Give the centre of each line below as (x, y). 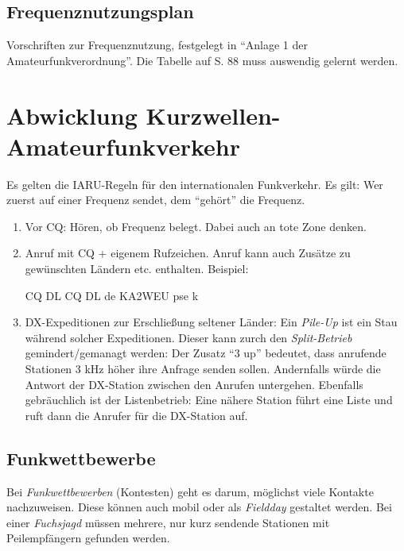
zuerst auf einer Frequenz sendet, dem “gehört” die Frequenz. (156, 200)
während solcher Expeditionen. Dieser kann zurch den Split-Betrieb (188, 337)
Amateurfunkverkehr (124, 146)
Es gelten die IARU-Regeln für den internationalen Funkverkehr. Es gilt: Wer (195, 184)
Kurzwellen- (213, 115)
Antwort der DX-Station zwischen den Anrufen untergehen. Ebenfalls (194, 384)
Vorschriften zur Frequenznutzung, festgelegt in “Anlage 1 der (157, 45)
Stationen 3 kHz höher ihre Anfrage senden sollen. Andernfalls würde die (203, 369)
